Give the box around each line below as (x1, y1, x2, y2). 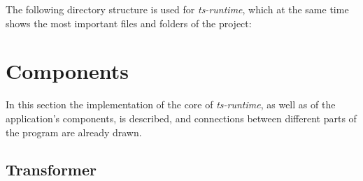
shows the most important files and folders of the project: (6, 15, 252, 30)
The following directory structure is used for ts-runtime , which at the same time (6, 2, 349, 16)
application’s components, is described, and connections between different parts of (6, 110, 357, 125)
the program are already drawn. (6, 124, 142, 139)
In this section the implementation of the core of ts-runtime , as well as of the (6, 97, 336, 112)
